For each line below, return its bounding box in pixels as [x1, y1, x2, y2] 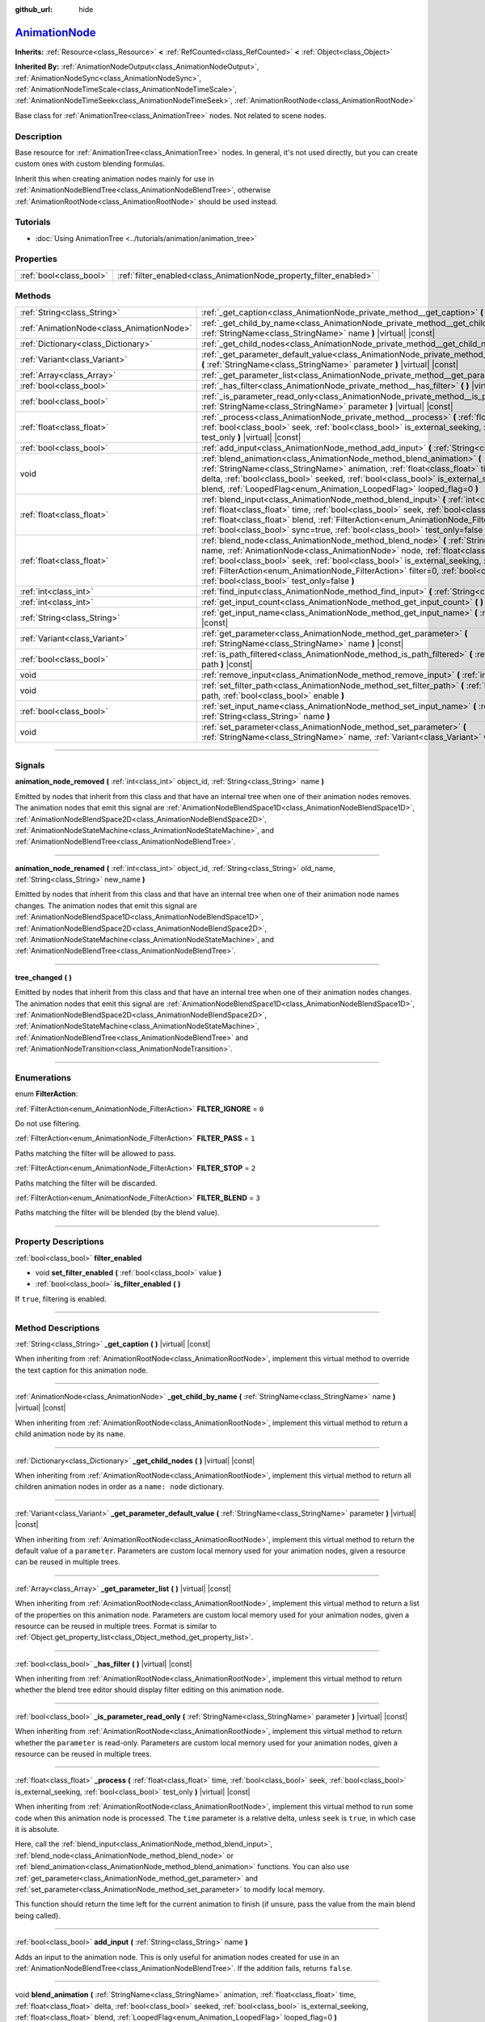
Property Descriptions [15, 1236, 104, 1247]
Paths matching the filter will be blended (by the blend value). [15, 1208, 220, 1217]
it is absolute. [15, 1824, 60, 1834]
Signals [15, 759, 45, 771]
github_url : [15, 5, 53, 14]
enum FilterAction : [15, 1089, 78, 1099]
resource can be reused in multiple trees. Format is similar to [15, 1621, 217, 1631]
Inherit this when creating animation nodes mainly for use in [15, 174, 214, 184]
